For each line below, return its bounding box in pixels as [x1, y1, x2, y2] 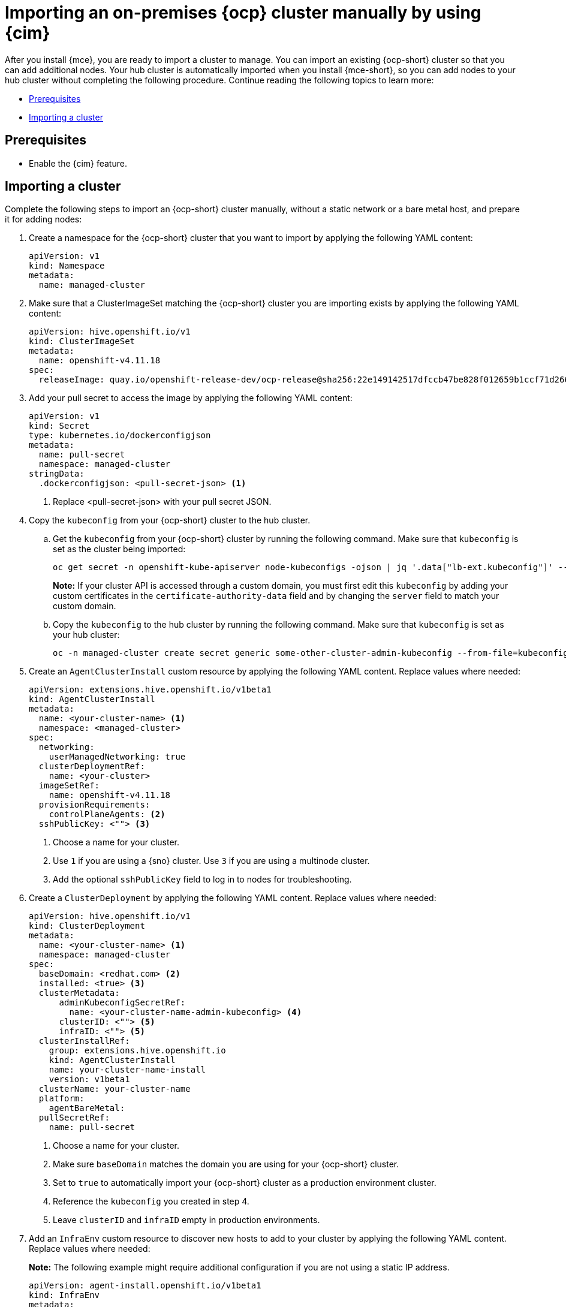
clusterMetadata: [38, 988, 120, 998]
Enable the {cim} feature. [29, 158, 127, 168]
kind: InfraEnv [29, 1290, 100, 1300]
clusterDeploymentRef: [38, 761, 145, 772]
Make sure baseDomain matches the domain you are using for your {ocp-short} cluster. [53, 1159, 399, 1170]
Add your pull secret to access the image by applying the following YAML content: [29, 393, 353, 403]
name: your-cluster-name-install [49, 1065, 206, 1075]
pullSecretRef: [38, 1113, 110, 1123]
